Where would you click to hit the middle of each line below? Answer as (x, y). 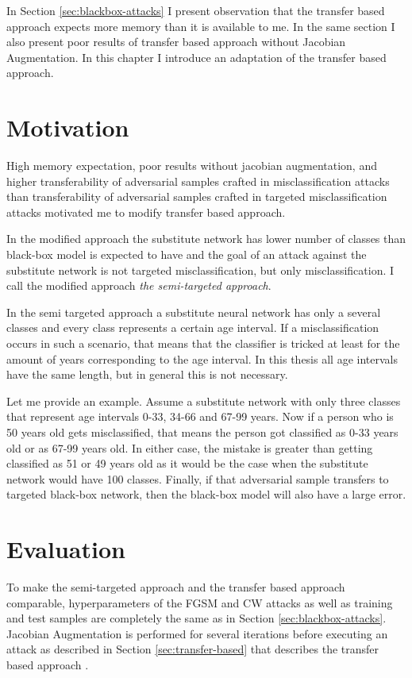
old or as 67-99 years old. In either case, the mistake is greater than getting (190, 447)
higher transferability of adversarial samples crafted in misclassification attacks (198, 181)
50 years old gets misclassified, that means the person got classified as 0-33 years (202, 432)
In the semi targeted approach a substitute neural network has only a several (194, 312)
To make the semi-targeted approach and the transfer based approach (176, 587)
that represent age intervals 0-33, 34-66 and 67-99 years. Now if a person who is (200, 416)
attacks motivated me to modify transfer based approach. (146, 212)
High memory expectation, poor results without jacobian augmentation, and (192, 166)
